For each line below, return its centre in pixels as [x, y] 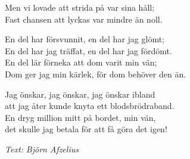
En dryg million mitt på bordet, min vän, [80, 117]
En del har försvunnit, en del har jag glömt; [85, 39]
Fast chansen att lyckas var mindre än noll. [84, 19]
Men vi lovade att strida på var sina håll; [80, 7]
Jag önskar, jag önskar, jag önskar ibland [80, 94]
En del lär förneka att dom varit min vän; [81, 62]
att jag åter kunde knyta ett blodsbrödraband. [90, 106]
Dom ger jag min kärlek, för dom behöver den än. [96, 74]
